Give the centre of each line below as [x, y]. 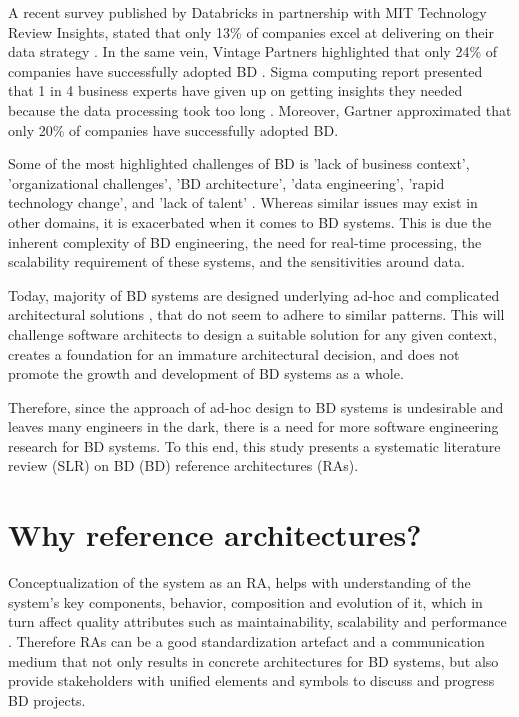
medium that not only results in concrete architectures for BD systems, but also [253, 660]
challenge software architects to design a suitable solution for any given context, [252, 333]
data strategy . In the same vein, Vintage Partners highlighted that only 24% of [252, 51]
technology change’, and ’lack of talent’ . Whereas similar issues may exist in [243, 202]
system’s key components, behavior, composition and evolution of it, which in [245, 601]
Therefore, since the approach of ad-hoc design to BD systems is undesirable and [256, 406]
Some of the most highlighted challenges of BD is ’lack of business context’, [239, 163]
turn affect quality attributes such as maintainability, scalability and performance [257, 621]
